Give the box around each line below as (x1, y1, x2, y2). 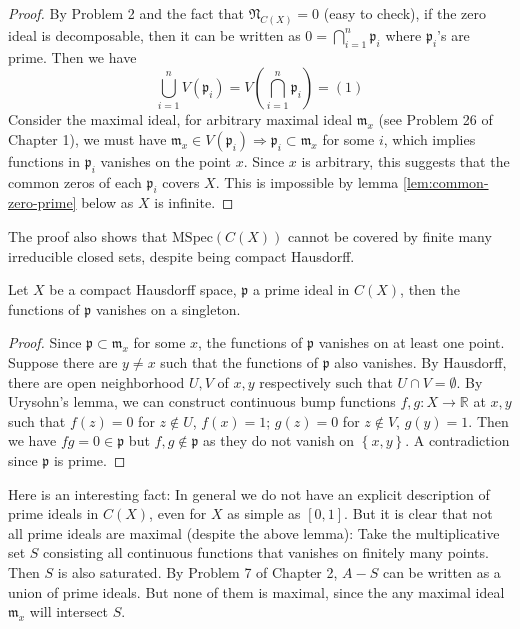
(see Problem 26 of (378, 109, 493, 130)
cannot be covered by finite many (288, 226, 492, 247)
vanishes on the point (100, 150, 231, 171)
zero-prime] (8, 192, 77, 213)
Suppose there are (8, 352, 118, 372)
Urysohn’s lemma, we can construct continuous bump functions (8, 391, 396, 412)
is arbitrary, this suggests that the (301, 150, 510, 171)
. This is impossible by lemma (215, 171, 399, 192)
